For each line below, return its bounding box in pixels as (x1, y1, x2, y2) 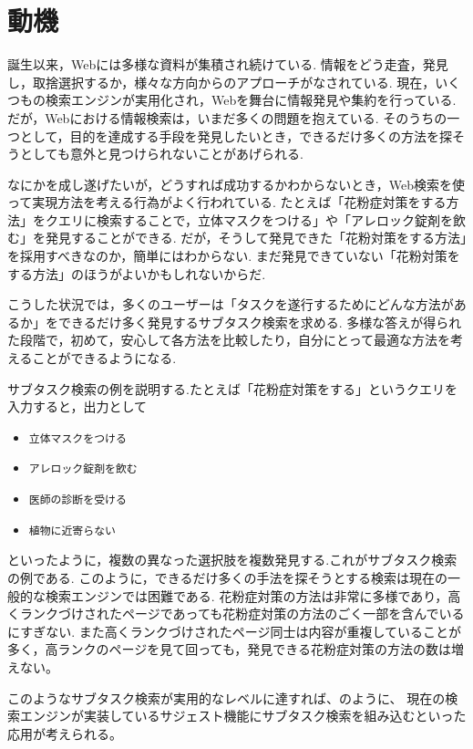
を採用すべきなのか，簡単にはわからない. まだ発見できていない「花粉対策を (7, 246, 460, 265)
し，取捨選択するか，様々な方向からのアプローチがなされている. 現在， (7, 72, 436, 91)
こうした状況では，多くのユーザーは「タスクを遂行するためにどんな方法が (7, 295, 454, 314)
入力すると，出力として (7, 397, 148, 416)
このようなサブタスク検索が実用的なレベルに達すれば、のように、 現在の (7, 688, 446, 707)
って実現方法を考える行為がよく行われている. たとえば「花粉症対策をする (7, 192, 447, 212)
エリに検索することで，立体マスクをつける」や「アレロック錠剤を (57, 210, 454, 229)
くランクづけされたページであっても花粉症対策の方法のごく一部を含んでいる (7, 604, 465, 623)
